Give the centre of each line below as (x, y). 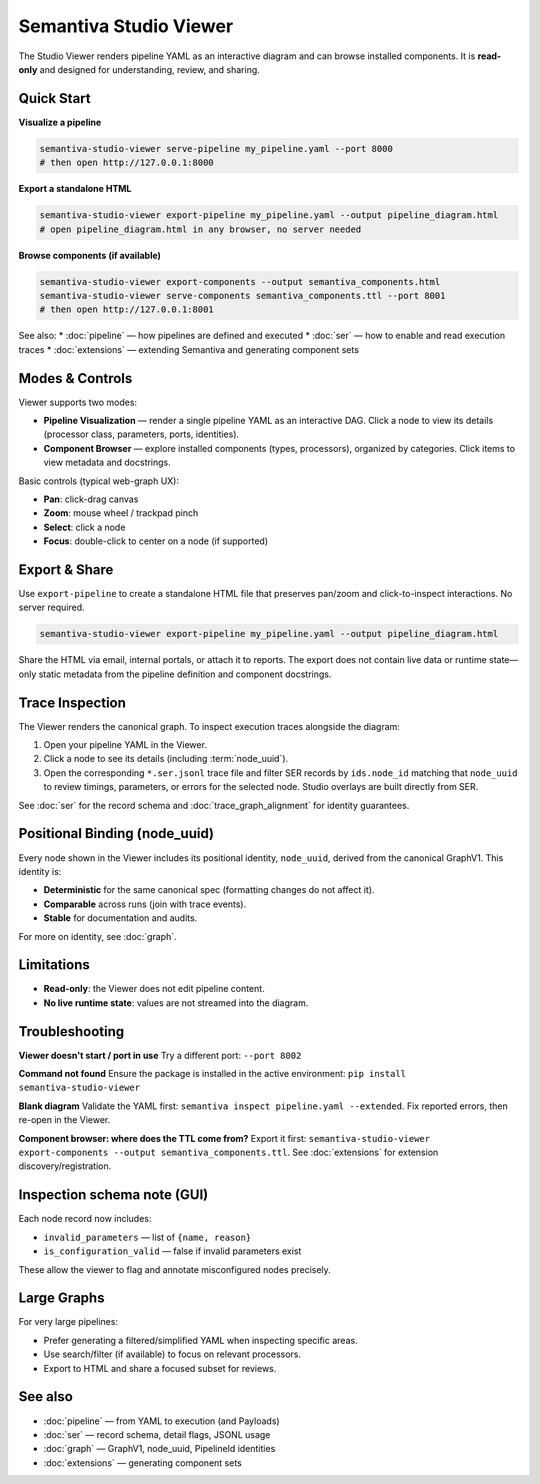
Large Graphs (61, 1298)
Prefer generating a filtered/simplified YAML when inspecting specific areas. (201, 1340)
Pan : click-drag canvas (91, 499)
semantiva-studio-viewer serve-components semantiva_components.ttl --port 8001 (242, 295)
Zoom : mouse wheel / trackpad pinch (121, 513)
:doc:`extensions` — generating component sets (142, 1462)
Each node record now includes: (85, 1219)
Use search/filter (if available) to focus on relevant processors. (172, 1354)
